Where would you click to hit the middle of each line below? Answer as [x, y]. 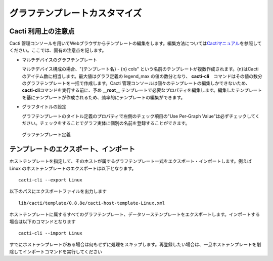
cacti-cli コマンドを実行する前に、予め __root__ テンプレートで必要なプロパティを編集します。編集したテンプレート [142, 90]
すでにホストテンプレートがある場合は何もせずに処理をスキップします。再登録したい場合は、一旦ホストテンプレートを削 [135, 245]
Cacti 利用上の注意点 [42, 31]
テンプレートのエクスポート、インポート [72, 149]
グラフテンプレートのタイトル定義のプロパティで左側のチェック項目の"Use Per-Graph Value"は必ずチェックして [139, 116]
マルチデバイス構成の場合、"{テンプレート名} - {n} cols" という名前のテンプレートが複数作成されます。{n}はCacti [140, 69]
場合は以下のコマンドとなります [42, 221]
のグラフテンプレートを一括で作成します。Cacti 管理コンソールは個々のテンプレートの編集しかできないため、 [136, 83]
